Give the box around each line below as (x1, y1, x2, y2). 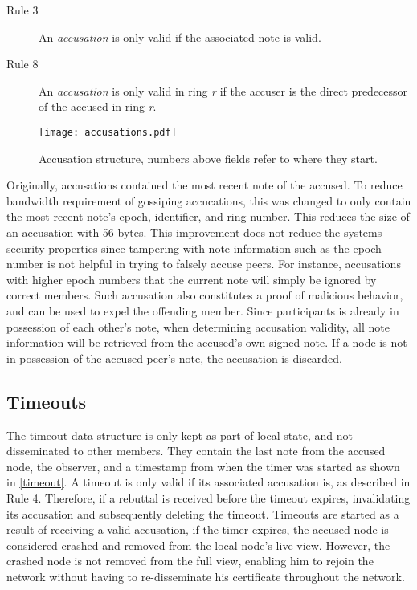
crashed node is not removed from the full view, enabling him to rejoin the (6, 552, 374, 569)
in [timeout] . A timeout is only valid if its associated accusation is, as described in (6, 474, 411, 490)
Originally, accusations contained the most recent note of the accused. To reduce (6, 177, 403, 193)
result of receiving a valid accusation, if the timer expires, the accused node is (6, 521, 389, 538)
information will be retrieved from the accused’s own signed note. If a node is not (6, 334, 407, 351)
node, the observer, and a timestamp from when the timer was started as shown (6, 458, 400, 474)
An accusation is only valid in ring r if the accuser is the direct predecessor (39, 82, 408, 99)
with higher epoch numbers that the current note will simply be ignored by (6, 271, 377, 287)
